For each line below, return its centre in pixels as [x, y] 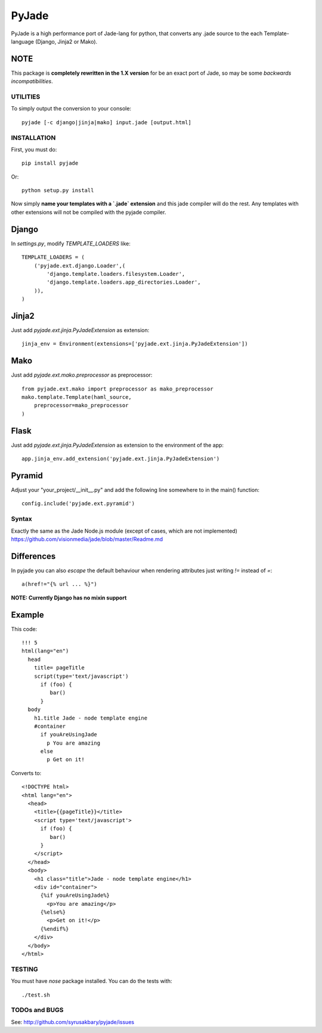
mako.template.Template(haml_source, [77, 397]
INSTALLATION [33, 137]
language [22, 41]
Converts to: [26, 773]
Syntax [21, 519]
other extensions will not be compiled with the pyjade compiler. [89, 212]
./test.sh [36, 995]
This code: [24, 629]
